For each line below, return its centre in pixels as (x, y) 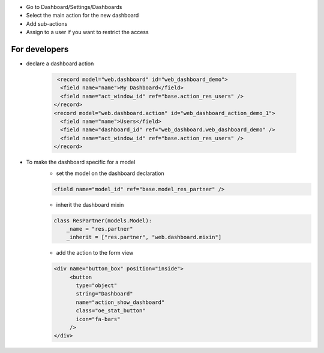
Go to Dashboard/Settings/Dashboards (74, 7)
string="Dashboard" (104, 294)
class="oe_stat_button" (111, 311)
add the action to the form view (95, 253)
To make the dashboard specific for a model (81, 162)
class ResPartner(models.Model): (103, 221)
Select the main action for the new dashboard (82, 16)
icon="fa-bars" (98, 319)
